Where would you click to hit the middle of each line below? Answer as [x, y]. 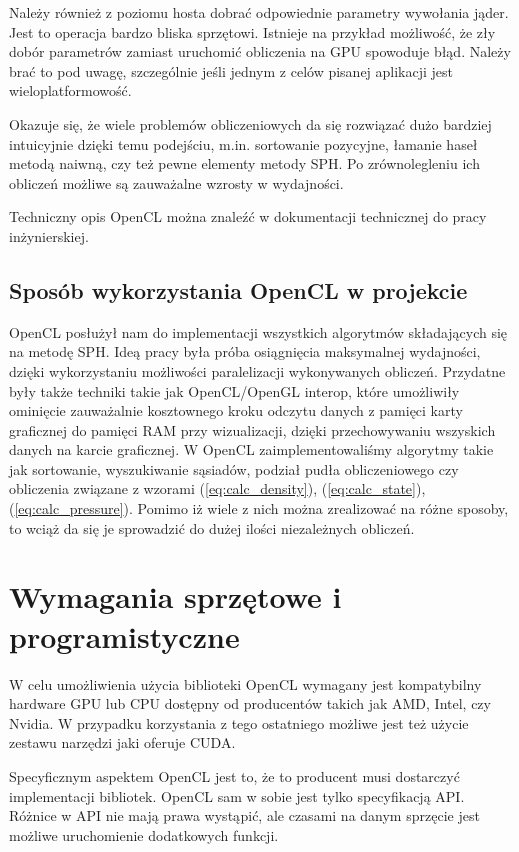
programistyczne [124, 635]
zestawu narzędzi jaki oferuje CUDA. [122, 742]
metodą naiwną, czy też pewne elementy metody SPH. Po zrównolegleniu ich [244, 163]
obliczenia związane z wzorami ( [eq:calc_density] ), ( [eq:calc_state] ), [217, 488]
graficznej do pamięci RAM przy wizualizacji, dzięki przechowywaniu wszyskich [252, 429]
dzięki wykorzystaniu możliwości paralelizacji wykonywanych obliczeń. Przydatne [257, 370]
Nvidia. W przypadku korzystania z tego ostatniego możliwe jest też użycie [239, 722]
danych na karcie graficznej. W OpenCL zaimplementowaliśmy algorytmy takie [251, 449]
